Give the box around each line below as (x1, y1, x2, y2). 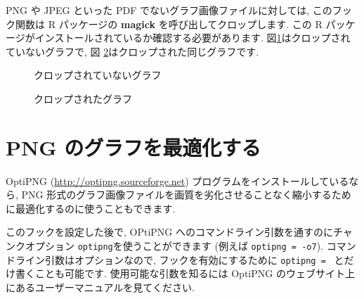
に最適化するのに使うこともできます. (6, 201, 176, 215)
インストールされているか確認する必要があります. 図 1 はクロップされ (34, 30, 351, 45)
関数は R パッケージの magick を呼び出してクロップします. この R (15, 16, 323, 31)
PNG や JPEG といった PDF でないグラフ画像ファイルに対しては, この (6, 3, 332, 17)
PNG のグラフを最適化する (6, 132, 261, 161)
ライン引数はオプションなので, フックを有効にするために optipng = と (15, 252, 344, 267)
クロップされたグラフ (34, 91, 132, 106)
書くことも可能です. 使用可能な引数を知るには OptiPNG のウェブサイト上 (15, 266, 355, 281)
